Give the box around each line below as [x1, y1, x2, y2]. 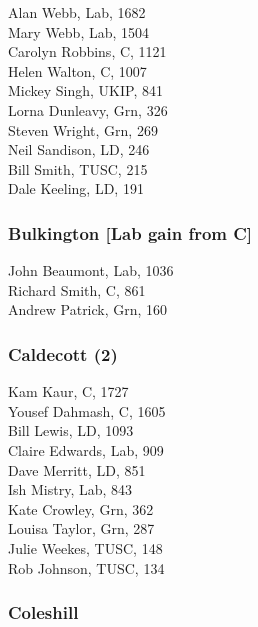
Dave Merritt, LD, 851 [8, 459, 146, 480]
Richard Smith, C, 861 [8, 279, 146, 300]
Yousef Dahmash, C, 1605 [8, 400, 166, 421]
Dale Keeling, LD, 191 [8, 178, 144, 199]
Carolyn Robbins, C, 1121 [8, 41, 167, 62]
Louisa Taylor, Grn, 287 [8, 518, 155, 539]
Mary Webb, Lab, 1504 [8, 21, 150, 42]
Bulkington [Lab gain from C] [8, 220, 253, 245]
